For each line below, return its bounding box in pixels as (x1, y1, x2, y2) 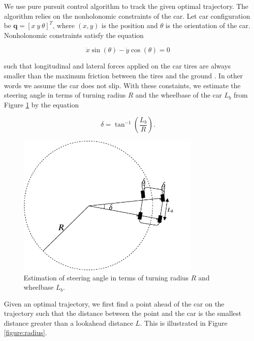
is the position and (101, 20, 158, 31)
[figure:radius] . (4, 327, 47, 338)
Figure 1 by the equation (4, 99, 79, 109)
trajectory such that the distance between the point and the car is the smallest (4, 308, 242, 318)
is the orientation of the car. (165, 20, 251, 31)
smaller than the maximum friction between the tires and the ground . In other (4, 70, 243, 80)
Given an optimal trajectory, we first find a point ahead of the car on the (4, 298, 224, 308)
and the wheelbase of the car (135, 90, 222, 100)
